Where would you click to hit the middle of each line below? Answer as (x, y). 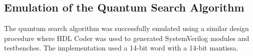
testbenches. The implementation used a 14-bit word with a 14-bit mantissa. (121, 48)
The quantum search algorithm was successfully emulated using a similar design (126, 28)
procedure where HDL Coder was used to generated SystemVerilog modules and (127, 38)
